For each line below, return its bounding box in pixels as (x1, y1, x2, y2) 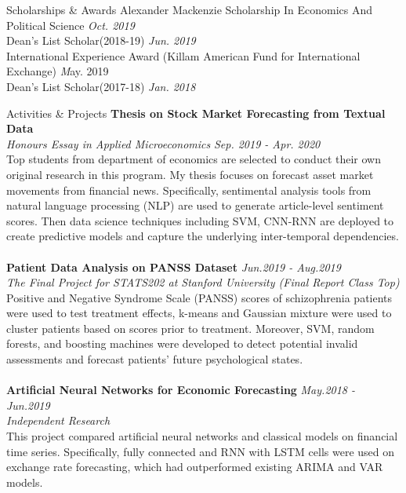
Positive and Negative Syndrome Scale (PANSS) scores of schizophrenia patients (6, 289, 393, 305)
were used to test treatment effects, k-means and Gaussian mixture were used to (6, 305, 392, 321)
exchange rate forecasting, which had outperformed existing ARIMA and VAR (6, 458, 383, 475)
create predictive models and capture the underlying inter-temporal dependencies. (6, 228, 399, 244)
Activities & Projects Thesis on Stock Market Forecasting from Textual (6, 104, 386, 121)
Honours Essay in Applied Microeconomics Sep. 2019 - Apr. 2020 (6, 135, 321, 152)
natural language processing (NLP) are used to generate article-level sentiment (6, 197, 384, 214)
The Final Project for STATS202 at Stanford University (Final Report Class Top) (6, 274, 400, 290)
